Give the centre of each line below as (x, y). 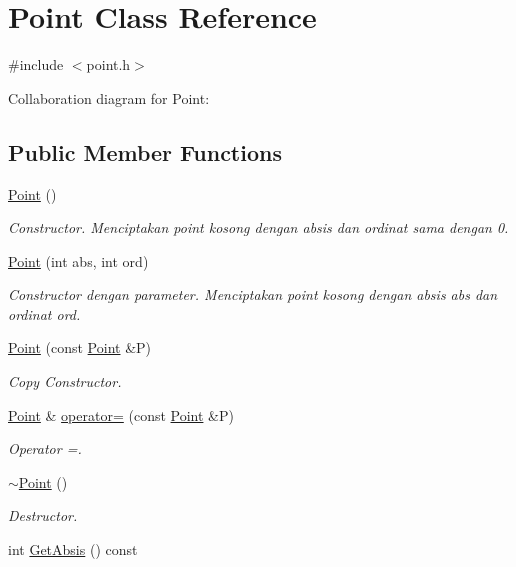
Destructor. (43, 515)
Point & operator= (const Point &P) (121, 414)
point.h (108, 64)
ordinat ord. (44, 313)
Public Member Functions (145, 151)
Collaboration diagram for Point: (109, 97)
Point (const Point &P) (80, 347)
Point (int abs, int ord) (78, 260)
